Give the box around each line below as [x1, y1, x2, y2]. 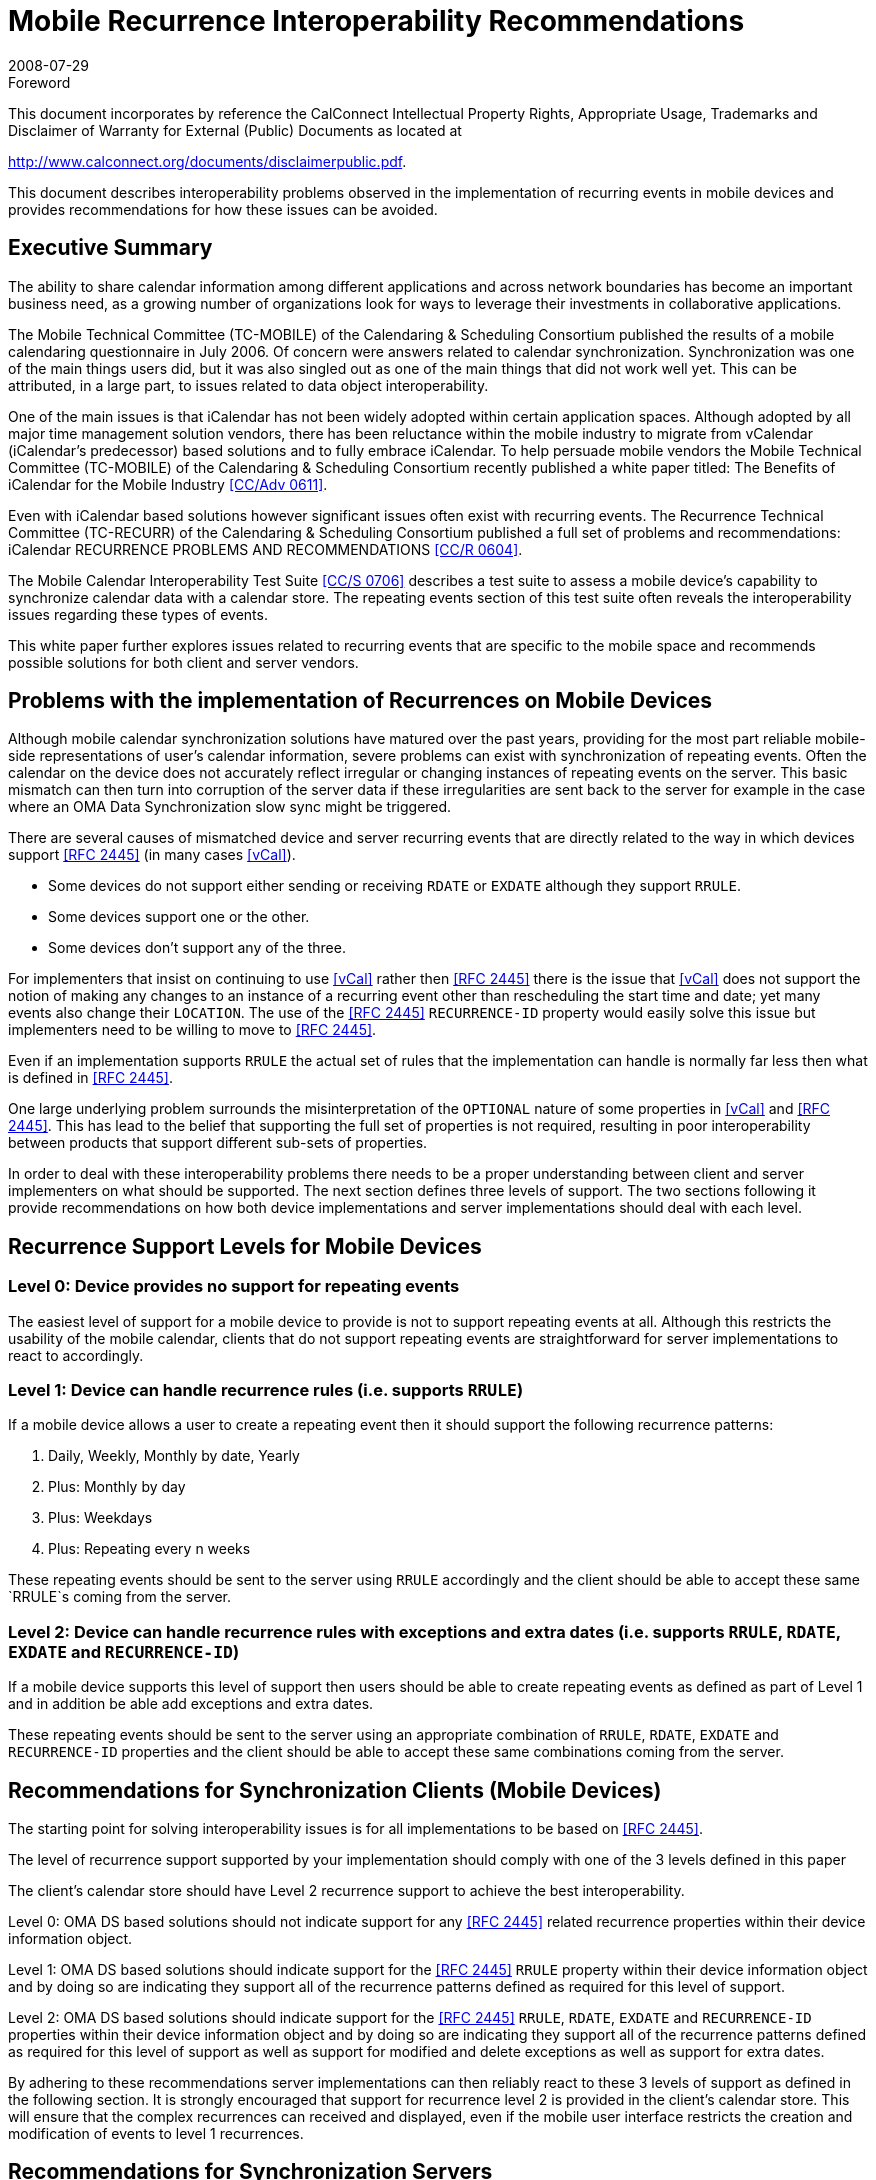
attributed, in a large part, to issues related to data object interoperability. [8, 376, 489, 394]
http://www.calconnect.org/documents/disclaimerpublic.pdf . [8, 152, 407, 170]
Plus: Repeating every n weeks [48, 1540, 251, 1558]
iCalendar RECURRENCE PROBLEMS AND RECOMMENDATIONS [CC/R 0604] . [8, 540, 523, 558]
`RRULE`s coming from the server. [8, 1588, 231, 1606]
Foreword [8, 73, 71, 91]
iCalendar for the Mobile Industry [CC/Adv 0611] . [8, 475, 328, 493]
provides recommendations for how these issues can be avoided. [8, 200, 438, 218]
